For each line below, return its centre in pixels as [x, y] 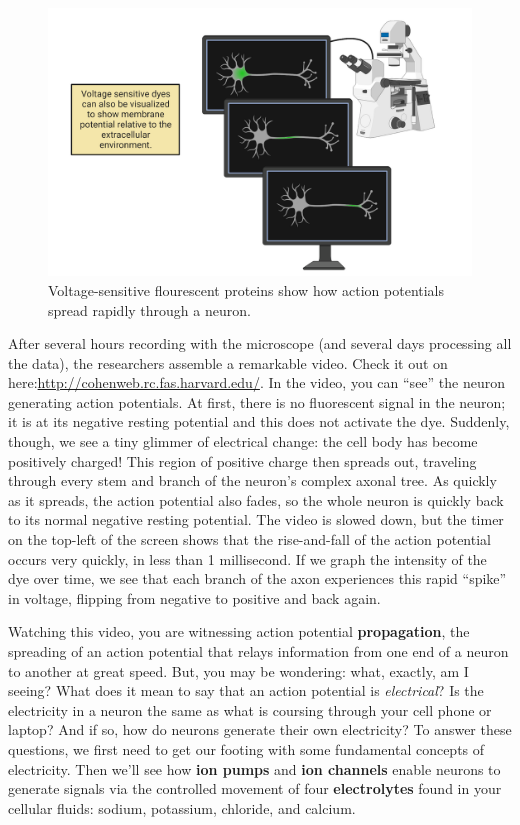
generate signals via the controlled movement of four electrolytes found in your [255, 788]
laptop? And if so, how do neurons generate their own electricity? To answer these [260, 729]
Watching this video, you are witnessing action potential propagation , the [239, 631]
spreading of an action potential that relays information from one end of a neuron [258, 651]
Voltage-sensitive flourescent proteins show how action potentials [246, 289]
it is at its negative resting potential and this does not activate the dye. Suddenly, [259, 421]
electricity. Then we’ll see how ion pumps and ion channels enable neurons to [254, 768]
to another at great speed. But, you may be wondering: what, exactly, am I [238, 670]
